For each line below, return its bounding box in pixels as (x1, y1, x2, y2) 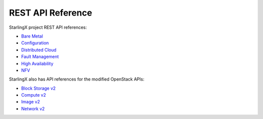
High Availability (21, 60, 54, 66)
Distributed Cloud (21, 47, 57, 53)
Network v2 (21, 105, 45, 112)
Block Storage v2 (21, 85, 56, 91)
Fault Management (21, 54, 59, 59)
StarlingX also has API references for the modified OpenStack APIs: (9, 76, 145, 82)
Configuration (21, 40, 49, 46)
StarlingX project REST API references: (9, 24, 87, 30)
